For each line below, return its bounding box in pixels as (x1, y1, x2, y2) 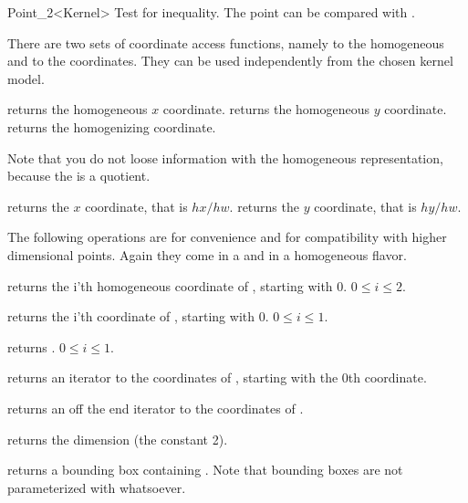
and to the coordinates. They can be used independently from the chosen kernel (7, 51, 453, 70)
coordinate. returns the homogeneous (162, 100, 370, 119)
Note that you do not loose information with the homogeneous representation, (7, 148, 443, 167)
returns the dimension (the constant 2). (7, 429, 228, 448)
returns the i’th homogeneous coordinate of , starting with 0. (7, 276, 348, 295)
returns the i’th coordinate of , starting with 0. (7, 307, 269, 326)
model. (7, 68, 45, 88)
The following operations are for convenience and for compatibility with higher (7, 227, 447, 246)
